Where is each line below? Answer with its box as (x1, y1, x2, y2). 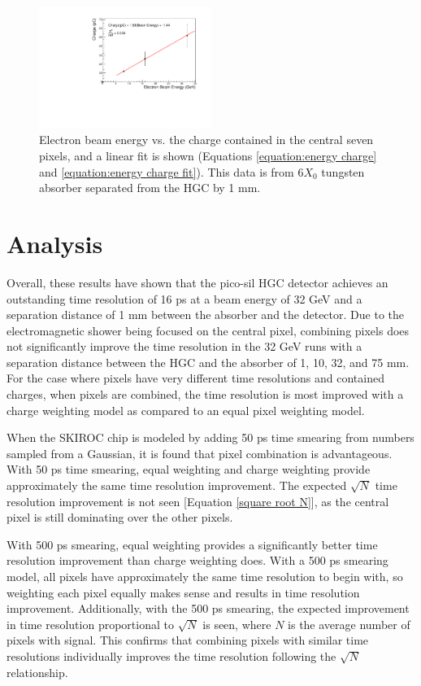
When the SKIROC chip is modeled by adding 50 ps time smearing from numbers (7, 429, 414, 446)
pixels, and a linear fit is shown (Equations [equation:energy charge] (39, 147, 377, 164)
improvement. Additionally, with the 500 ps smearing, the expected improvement (7, 600, 410, 617)
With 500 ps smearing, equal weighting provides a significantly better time (7, 535, 378, 553)
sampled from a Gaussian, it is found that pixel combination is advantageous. (7, 444, 393, 461)
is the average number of (288, 615, 410, 632)
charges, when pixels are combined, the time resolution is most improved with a (7, 386, 404, 403)
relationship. (7, 663, 68, 680)
